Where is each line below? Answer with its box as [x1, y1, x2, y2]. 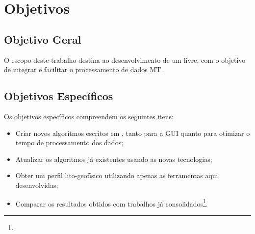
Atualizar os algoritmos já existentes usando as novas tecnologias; [15, 154, 212, 164]
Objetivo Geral [4, 31, 81, 47]
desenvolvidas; [15, 180, 58, 190]
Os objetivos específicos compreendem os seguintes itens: [4, 111, 174, 121]
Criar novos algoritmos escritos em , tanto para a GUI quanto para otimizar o [15, 128, 250, 138]
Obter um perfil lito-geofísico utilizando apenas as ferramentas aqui [15, 170, 218, 181]
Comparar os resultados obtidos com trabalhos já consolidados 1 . [15, 197, 208, 208]
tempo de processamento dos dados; [15, 137, 124, 148]
